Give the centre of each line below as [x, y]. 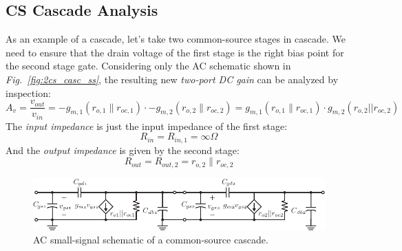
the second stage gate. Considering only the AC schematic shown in [148, 66]
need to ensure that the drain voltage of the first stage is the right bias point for [175, 52]
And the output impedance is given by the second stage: [123, 150]
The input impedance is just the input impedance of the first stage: [147, 125]
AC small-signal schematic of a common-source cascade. [151, 240]
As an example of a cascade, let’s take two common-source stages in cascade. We [176, 39]
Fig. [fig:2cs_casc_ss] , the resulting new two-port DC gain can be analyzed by [172, 79]
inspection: [28, 92]
